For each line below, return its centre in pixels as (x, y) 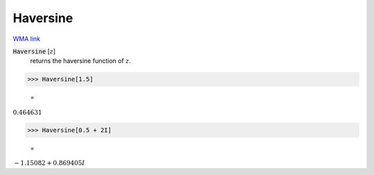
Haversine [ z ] (34, 51)
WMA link (27, 39)
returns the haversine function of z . (81, 61)
